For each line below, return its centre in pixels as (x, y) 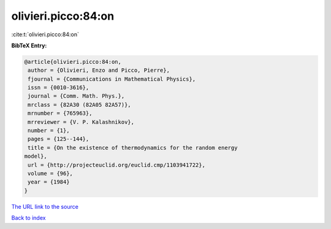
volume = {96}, (51, 173)
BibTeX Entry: (29, 45)
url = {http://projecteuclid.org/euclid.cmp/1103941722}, (116, 165)
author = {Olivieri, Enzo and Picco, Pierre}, (99, 70)
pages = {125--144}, (59, 139)
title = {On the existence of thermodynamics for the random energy (133, 148)
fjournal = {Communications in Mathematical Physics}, (112, 79)
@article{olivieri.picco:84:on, (73, 62)
